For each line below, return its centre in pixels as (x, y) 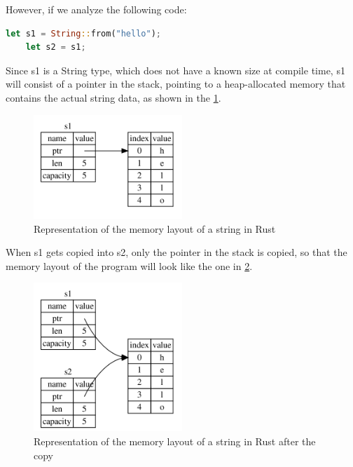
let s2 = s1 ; (56, 47)
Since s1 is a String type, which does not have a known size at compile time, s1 (175, 70)
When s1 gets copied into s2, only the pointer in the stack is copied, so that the (176, 252)
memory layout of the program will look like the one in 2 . (129, 265)
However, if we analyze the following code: (96, 9)
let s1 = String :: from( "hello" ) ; (84, 33)
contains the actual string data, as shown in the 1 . (113, 97)
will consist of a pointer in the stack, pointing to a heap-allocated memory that (176, 84)
